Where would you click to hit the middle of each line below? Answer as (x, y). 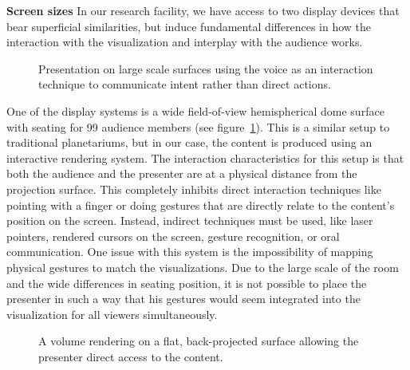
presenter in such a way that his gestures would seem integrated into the (183, 299)
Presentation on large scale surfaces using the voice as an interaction (206, 68)
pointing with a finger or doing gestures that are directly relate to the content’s (201, 205)
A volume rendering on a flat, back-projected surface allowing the (199, 341)
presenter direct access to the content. (131, 356)
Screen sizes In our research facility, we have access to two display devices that (203, 10)
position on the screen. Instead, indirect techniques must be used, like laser (190, 220)
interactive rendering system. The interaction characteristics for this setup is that (205, 157)
